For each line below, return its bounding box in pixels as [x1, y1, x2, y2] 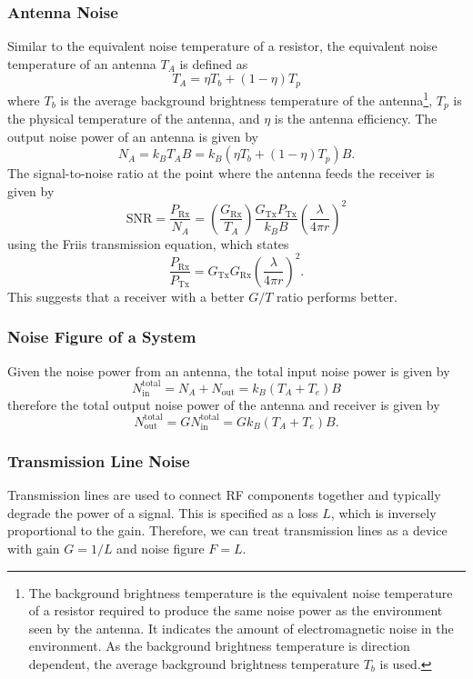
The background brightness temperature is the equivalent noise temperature [28, 583, 453, 602]
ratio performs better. [277, 286, 398, 305]
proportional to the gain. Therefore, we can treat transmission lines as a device [7, 521, 448, 540]
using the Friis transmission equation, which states [7, 234, 289, 253]
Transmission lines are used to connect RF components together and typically [7, 485, 441, 504]
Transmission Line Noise [7, 449, 190, 472]
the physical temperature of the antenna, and [7, 108, 260, 127]
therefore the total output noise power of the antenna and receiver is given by [7, 394, 440, 414]
